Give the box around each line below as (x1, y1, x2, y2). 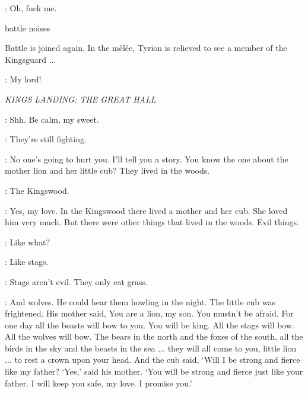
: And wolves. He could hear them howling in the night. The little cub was (5, 295, 275, 308)
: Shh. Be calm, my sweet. (5, 113, 99, 125)
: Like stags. (5, 255, 49, 268)
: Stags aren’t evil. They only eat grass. (5, 275, 148, 287)
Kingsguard (5, 53, 47, 65)
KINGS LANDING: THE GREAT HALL (5, 92, 156, 105)
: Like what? (5, 235, 50, 248)
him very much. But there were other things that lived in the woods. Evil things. (5, 216, 299, 228)
